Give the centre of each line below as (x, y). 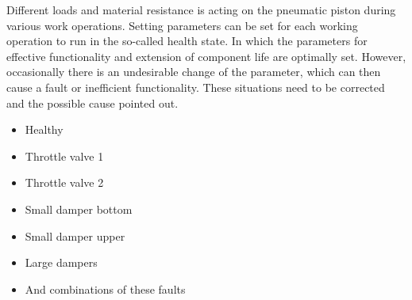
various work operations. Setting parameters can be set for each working (182, 25)
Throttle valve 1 (64, 156)
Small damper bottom (79, 209)
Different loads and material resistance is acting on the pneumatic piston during (201, 9)
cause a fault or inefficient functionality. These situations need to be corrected (196, 87)
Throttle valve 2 (64, 182)
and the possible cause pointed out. (92, 103)
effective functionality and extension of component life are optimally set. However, (206, 56)
